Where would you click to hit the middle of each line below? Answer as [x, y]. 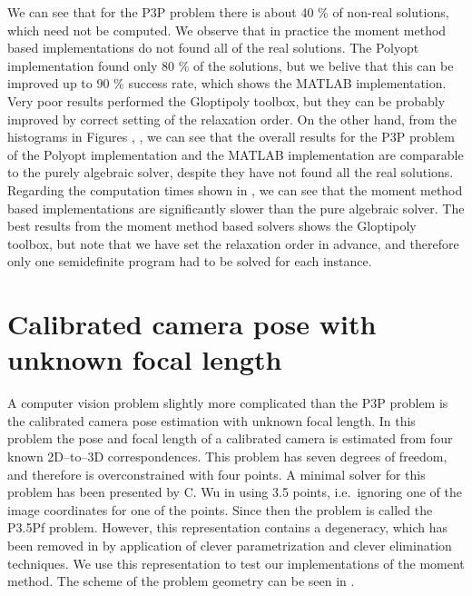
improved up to [50, 83]
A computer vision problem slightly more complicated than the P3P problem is [228, 403]
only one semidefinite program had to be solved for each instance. [190, 261]
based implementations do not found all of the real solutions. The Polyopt [213, 48]
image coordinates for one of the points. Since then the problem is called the [220, 509]
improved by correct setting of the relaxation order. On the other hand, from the [232, 119]
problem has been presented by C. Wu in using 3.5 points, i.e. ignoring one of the [235, 492]
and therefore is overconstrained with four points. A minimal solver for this [216, 474]
